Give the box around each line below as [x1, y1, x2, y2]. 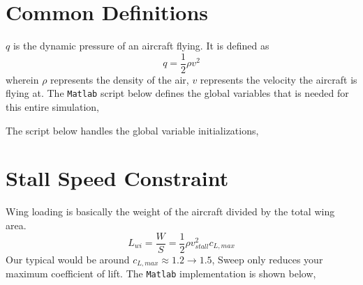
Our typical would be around [6, 252, 130, 266]
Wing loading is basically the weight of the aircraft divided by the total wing [6, 204, 335, 219]
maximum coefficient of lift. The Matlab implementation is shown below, [6, 266, 316, 281]
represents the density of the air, [50, 72, 189, 86]
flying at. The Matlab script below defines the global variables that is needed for [6, 86, 349, 100]
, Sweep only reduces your [212, 252, 323, 266]
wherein [6, 72, 39, 86]
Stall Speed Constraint [6, 164, 229, 192]
